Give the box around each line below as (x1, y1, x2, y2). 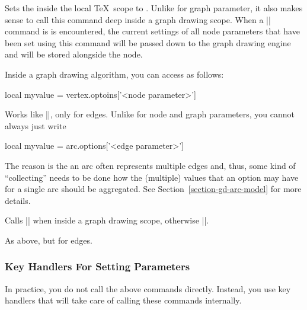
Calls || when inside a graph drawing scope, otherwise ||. (5, 214, 209, 226)
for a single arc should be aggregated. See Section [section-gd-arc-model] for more (5, 183, 302, 195)
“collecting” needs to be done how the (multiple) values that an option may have (5, 171, 299, 183)
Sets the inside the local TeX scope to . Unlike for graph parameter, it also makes (5, 2, 303, 14)
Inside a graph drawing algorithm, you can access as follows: (5, 68, 224, 80)
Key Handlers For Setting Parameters (5, 259, 190, 274)
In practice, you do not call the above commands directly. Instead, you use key (5, 282, 291, 295)
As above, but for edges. (5, 234, 92, 246)
